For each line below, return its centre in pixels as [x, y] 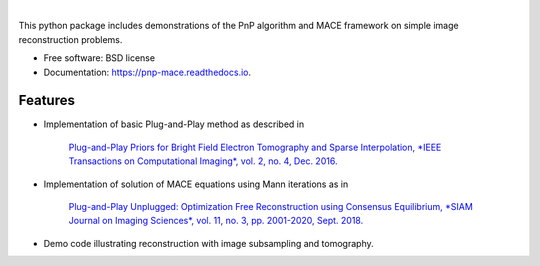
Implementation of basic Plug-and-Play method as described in [174, 124]
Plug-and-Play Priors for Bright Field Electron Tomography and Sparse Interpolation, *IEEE [255, 147]
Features [46, 100]
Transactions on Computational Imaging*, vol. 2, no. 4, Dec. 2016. [203, 161]
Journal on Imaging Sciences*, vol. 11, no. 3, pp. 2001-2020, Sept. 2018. [216, 221]
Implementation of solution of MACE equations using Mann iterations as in [196, 184]
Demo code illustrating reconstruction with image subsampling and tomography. [208, 243]
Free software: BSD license [99, 58]
